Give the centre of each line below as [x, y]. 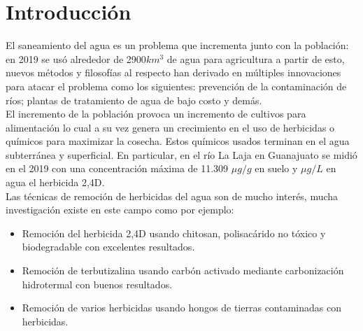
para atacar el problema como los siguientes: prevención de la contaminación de [176, 86]
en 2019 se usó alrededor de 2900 [76, 58]
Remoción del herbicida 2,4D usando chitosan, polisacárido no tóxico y [174, 233]
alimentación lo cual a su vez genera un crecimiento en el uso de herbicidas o [170, 127]
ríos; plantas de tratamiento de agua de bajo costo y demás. [134, 100]
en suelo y [276, 168]
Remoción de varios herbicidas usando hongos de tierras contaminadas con [181, 308]
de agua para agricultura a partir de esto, [256, 58]
